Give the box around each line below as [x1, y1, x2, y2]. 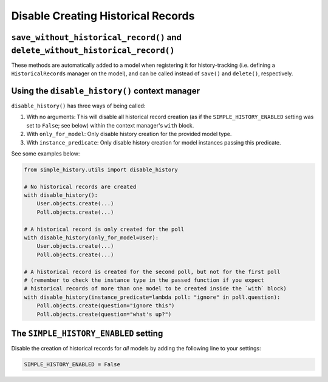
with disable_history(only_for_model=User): [24, 234, 159, 241]
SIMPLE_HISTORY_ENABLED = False [24, 361, 121, 368]
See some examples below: [11, 149, 80, 157]
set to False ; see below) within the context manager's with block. [26, 121, 194, 129]
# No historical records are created [24, 183, 137, 190]
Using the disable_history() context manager [11, 86, 200, 96]
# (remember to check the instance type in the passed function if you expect [24, 276, 264, 284]
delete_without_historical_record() [11, 46, 175, 55]
